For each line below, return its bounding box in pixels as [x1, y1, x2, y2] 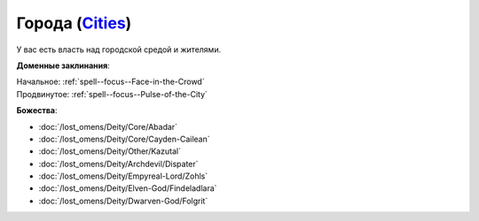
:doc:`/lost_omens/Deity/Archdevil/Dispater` [38, 158, 199, 169]
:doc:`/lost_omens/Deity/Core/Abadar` [38, 121, 177, 132]
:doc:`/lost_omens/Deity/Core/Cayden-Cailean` [38, 133, 210, 144]
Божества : [16, 105, 58, 116]
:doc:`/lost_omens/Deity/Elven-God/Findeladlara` [38, 183, 217, 194]
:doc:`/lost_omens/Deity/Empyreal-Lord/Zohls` [38, 171, 208, 181]
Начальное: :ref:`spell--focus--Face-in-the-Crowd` [16, 76, 205, 88]
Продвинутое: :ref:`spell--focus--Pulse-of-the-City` [16, 88, 208, 99]
